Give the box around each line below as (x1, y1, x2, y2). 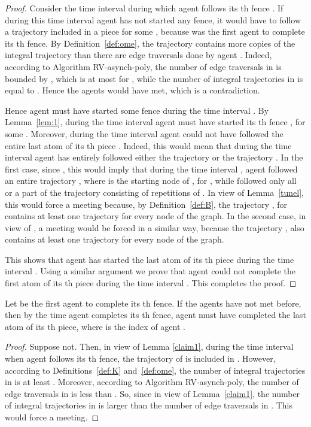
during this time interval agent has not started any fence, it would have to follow (5, 13, 301, 26)
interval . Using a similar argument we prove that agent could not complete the (5, 265, 295, 277)
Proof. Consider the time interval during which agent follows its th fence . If (5, 2, 283, 14)
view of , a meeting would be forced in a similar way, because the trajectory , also (5, 221, 304, 234)
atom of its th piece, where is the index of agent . (5, 320, 185, 332)
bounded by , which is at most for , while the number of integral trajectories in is (5, 72, 303, 84)
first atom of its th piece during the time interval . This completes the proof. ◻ (5, 277, 297, 289)
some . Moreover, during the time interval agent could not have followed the (5, 127, 283, 140)
